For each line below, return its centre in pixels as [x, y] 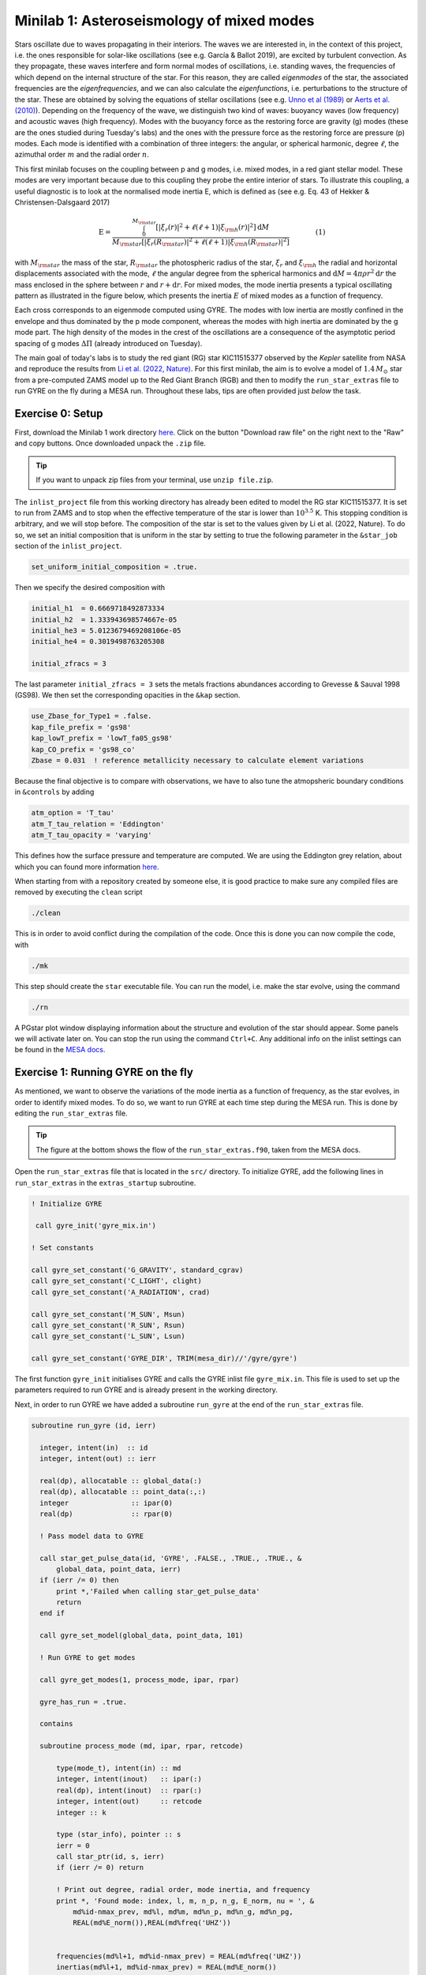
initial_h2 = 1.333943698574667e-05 [104, 619]
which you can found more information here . [87, 867]
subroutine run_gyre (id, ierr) [94, 1425]
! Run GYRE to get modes [88, 1658]
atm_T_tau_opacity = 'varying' [92, 835]
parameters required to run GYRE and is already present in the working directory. [146, 1390]
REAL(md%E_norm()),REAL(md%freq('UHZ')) [152, 1923]
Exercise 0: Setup [59, 414]
